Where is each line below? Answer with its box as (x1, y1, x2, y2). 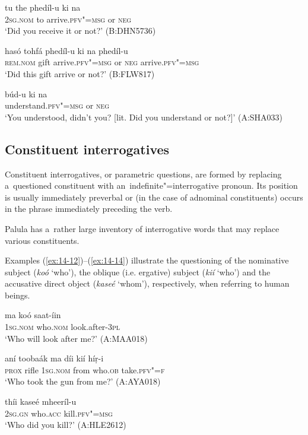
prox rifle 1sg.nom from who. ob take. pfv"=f (5, 363, 165, 376)
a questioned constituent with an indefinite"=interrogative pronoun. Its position (5, 179, 298, 192)
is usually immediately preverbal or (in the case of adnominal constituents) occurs (5, 190, 303, 203)
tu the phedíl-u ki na (5, 1, 81, 13)
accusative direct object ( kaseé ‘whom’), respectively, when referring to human (5, 277, 290, 290)
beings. (5, 288, 30, 301)
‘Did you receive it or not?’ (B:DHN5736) (5, 24, 156, 37)
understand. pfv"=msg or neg (5, 99, 110, 112)
